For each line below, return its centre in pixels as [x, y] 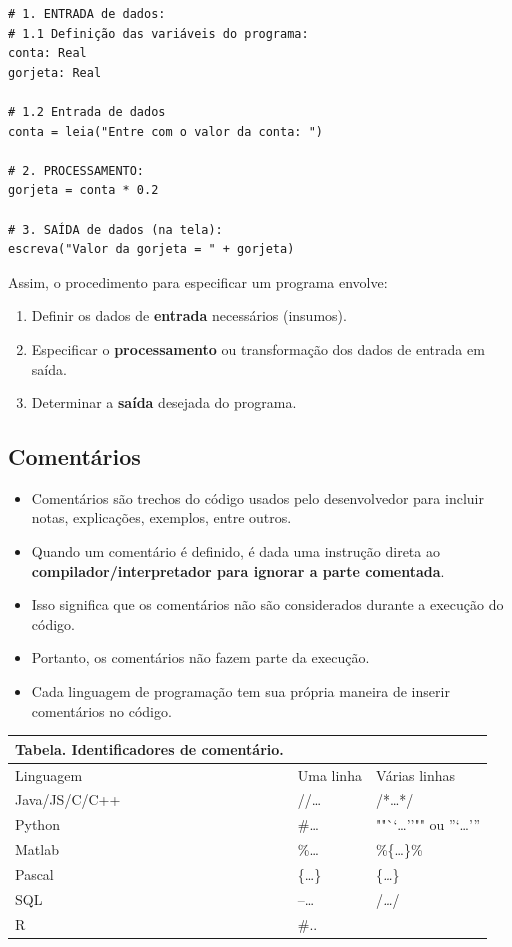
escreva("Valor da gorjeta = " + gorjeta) [151, 249]
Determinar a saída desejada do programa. [164, 402]
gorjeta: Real [55, 72]
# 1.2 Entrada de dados [87, 111]
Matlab [37, 849]
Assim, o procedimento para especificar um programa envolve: [198, 281]
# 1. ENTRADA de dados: [87, 14]
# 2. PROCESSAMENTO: [76, 170]
